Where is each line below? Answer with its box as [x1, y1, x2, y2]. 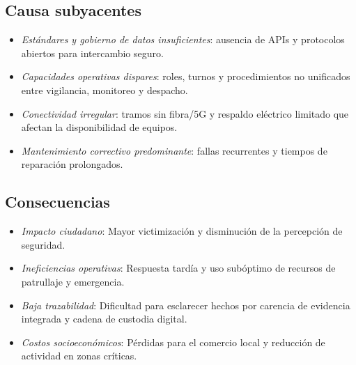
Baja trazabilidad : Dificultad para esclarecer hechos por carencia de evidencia [21, 297, 350, 312]
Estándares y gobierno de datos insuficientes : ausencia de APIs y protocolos [21, 32, 345, 47]
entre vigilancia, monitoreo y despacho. [21, 82, 188, 97]
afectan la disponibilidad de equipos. [21, 120, 178, 134]
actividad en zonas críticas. [21, 348, 137, 363]
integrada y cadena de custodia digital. [21, 311, 187, 326]
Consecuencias [5, 191, 110, 212]
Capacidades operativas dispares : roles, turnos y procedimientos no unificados [21, 69, 350, 84]
